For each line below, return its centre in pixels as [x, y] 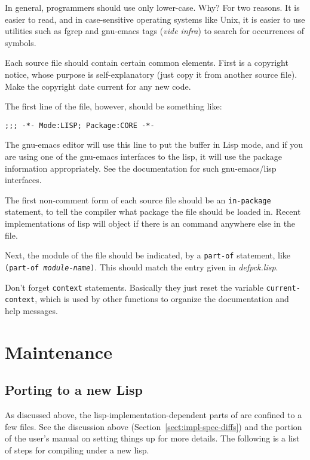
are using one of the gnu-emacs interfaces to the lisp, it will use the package [143, 156]
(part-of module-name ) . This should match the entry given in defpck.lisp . [142, 266]
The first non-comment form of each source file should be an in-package [138, 199]
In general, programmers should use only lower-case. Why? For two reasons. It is [152, 7]
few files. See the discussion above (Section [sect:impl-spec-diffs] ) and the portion [154, 426]
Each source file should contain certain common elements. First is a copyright [147, 63]
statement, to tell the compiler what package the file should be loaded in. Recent [153, 211]
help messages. [31, 310]
